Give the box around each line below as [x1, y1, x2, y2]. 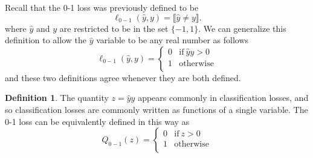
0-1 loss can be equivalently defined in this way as [5, 115, 190, 127]
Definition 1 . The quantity [5, 91, 109, 104]
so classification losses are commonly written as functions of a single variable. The [5, 103, 308, 115]
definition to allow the [5, 34, 86, 46]
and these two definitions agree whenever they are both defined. [5, 71, 241, 84]
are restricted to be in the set [59, 22, 169, 34]
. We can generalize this [198, 22, 286, 34]
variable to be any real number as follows [96, 34, 249, 46]
